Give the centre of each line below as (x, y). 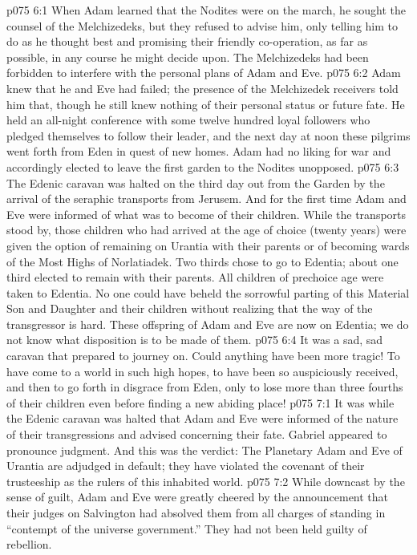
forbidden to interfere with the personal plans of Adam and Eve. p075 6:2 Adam (204, 73)
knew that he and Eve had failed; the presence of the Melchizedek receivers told (202, 88)
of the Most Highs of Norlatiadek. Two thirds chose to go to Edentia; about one (202, 261)
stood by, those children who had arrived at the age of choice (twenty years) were (206, 230)
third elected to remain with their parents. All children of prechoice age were (195, 277)
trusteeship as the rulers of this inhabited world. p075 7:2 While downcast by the (206, 481)
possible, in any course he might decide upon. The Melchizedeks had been (188, 57)
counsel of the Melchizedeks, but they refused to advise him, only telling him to (202, 25)
